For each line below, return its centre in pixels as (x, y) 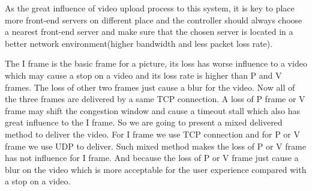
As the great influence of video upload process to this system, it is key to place (150, 8)
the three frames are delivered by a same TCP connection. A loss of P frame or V (155, 99)
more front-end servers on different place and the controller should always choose (154, 20)
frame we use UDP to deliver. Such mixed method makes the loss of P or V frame (155, 146)
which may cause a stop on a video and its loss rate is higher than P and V (143, 75)
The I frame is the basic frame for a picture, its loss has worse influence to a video (156, 63)
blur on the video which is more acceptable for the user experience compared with (156, 169)
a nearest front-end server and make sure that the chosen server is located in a (149, 32)
